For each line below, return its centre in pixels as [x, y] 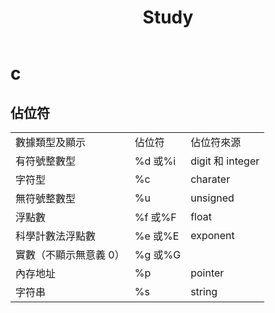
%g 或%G [158, 254]
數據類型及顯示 [51, 142]
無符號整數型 [46, 198]
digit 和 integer [225, 161]
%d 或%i [155, 161]
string [204, 291]
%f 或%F [155, 217]
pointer [207, 273]
